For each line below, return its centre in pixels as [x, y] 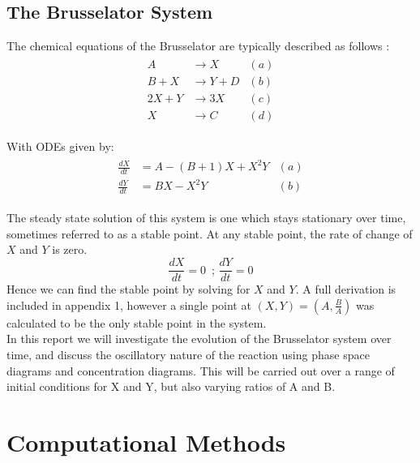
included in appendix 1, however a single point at [129, 304]
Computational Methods [146, 442]
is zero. [70, 249]
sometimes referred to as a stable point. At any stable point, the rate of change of [210, 233]
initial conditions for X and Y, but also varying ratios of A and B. [171, 386]
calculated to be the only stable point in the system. [137, 322]
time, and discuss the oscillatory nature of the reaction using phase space [188, 354]
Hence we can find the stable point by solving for [129, 289]
